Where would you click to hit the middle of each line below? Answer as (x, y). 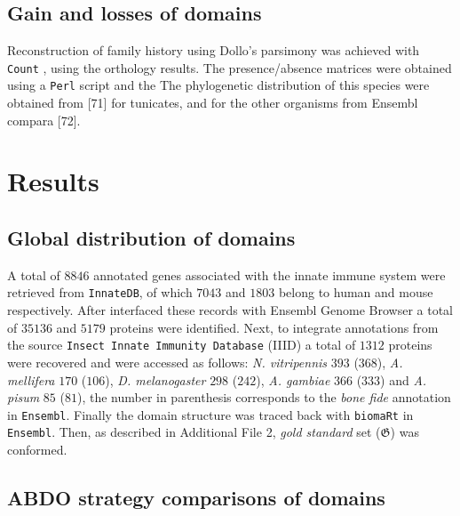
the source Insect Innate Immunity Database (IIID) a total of (182, 345)
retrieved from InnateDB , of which (100, 292)
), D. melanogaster (155, 379)
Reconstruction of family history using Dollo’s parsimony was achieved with (214, 50)
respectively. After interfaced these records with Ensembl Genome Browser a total (230, 310)
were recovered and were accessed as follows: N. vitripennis (167, 362)
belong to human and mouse (356, 292)
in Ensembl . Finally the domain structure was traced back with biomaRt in (210, 414)
